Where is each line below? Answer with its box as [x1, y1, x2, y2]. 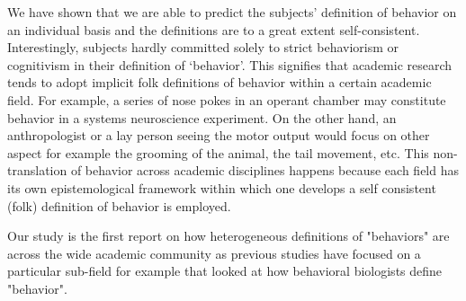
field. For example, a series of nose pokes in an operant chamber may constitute [7, 90, 446, 109]
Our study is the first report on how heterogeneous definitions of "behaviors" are [7, 226, 450, 245]
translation [7, 161, 67, 180]
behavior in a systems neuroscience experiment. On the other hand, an [7, 108, 397, 127]
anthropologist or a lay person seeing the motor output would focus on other [7, 126, 430, 145]
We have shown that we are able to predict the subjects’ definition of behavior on [7, 3, 457, 21]
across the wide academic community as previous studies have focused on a [7, 243, 421, 262]
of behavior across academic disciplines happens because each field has [70, 161, 459, 180]
